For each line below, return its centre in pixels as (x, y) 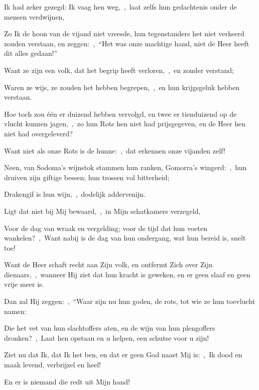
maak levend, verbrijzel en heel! (52, 365)
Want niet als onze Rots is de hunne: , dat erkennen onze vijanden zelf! (115, 150)
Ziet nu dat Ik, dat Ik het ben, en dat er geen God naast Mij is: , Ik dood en (123, 355)
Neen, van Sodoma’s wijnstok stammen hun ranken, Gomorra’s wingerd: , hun (125, 167)
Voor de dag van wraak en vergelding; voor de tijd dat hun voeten (106, 228)
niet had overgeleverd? (38, 133)
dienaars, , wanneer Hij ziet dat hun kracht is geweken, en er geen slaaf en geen (127, 274)
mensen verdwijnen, (34, 16)
